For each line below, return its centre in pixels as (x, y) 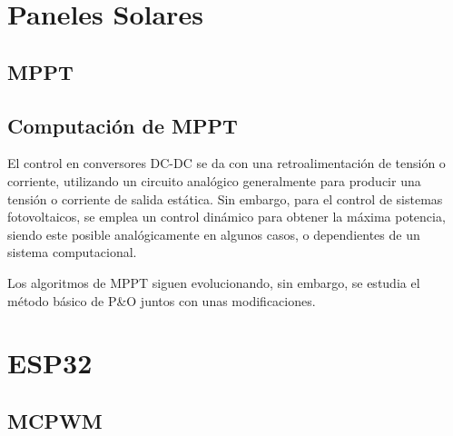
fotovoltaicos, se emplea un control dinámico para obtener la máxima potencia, (226, 217)
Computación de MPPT (123, 125)
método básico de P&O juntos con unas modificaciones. (162, 300)
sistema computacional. (72, 252)
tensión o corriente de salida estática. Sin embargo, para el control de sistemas (225, 198)
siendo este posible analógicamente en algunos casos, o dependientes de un (214, 234)
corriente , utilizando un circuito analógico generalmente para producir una (214, 180)
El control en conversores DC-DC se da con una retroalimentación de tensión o (226, 163)
